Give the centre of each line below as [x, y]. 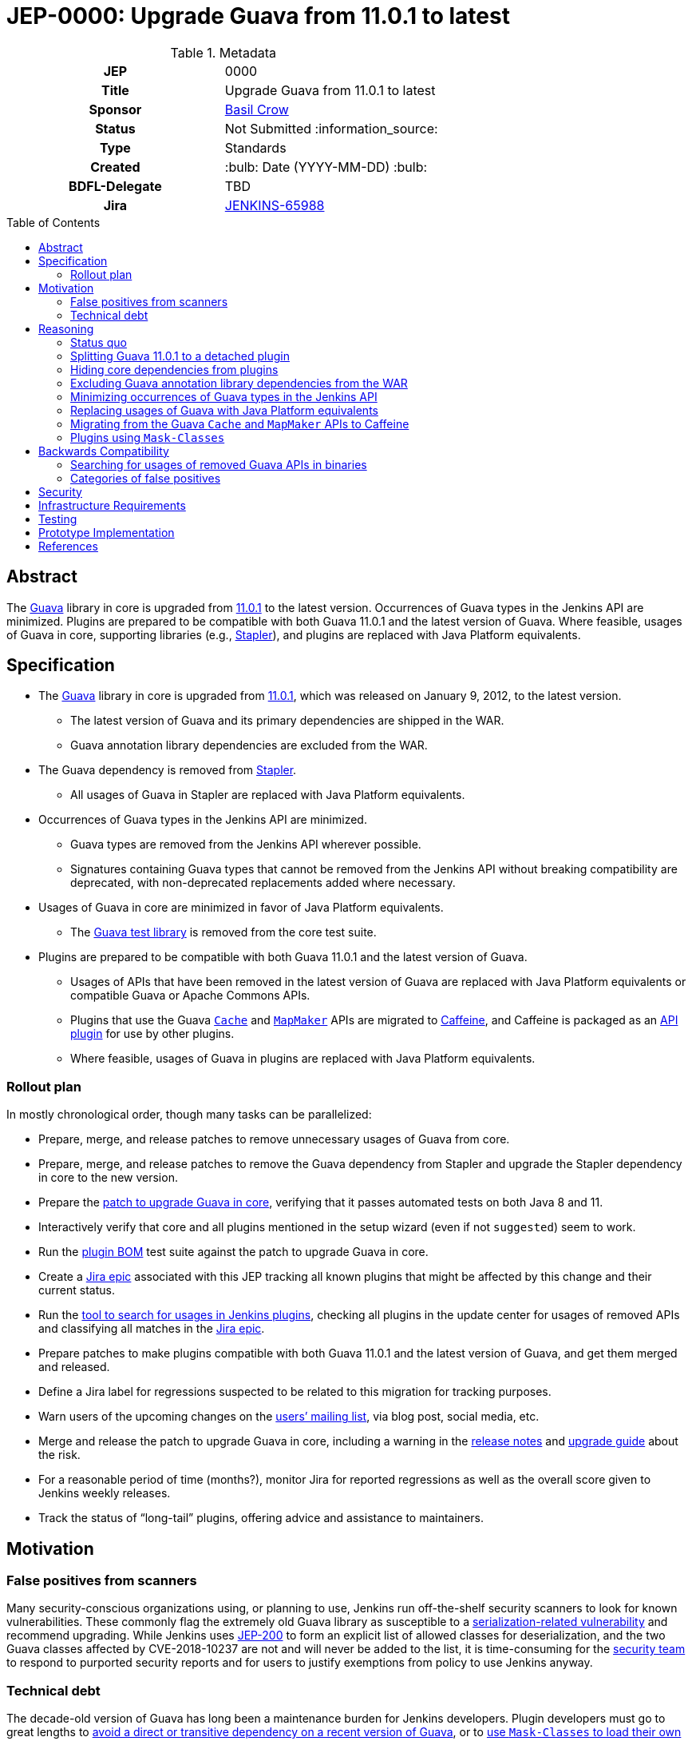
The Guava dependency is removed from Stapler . [168, 770]
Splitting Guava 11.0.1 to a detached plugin [180, 356]
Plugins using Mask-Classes [148, 437]
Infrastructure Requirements [112, 505]
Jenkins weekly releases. [105, 1493]
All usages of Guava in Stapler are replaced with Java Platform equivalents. [268, 795]
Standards [255, 147]
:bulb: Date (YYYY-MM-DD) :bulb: [326, 167]
